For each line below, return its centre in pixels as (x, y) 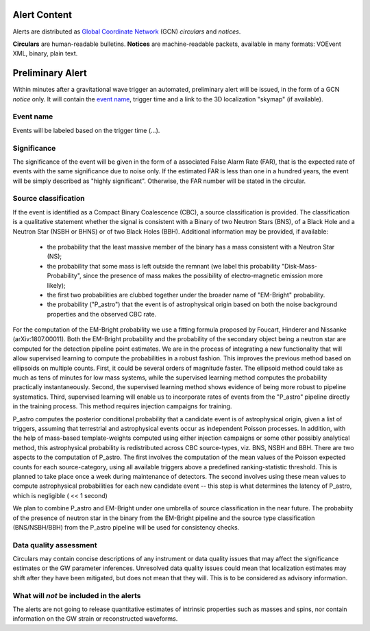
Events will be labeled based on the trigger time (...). (86, 130)
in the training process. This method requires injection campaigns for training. (122, 406)
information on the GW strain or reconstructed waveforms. (95, 619)
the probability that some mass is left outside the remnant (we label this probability (163, 266)
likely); (56, 285)
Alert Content (42, 15)
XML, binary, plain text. (45, 53)
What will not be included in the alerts (77, 595)
